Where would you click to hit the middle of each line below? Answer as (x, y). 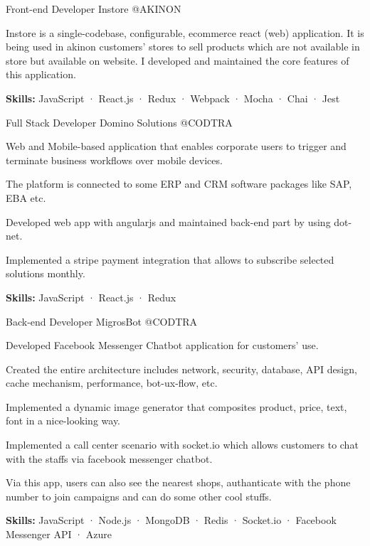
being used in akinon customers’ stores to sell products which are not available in (183, 47)
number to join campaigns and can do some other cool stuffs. (139, 496)
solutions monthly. (46, 273)
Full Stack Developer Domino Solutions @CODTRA (119, 122)
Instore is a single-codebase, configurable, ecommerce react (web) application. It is (185, 32)
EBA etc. (26, 197)
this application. (41, 74)
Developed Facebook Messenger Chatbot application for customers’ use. (162, 345)
